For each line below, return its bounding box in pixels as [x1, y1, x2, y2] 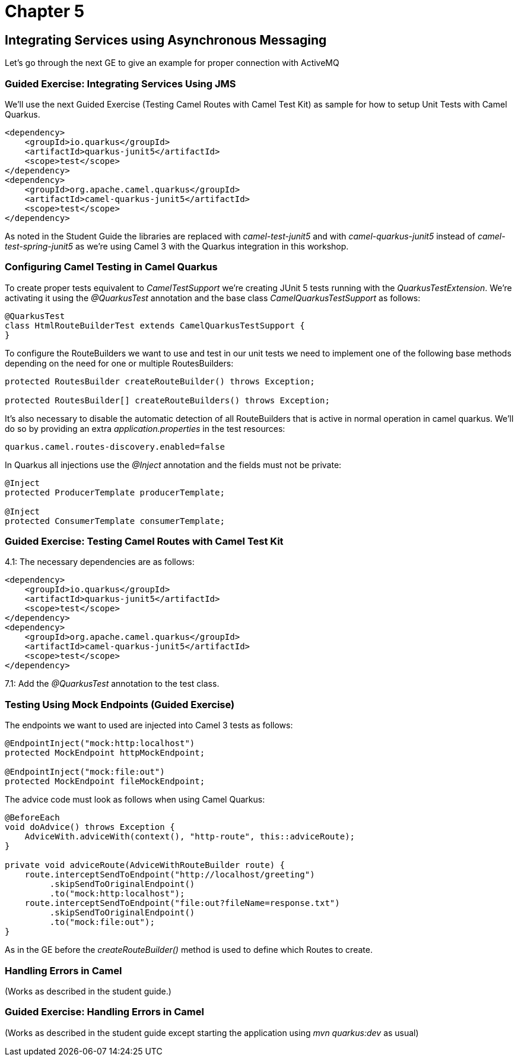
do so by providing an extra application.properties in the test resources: [5, 423, 285, 434]
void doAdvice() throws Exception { [5, 822, 175, 832]
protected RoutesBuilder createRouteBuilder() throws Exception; [5, 376, 315, 386]
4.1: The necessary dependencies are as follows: [5, 557, 195, 567]
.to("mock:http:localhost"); [49, 889, 185, 899]
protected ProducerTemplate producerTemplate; [5, 487, 225, 497]
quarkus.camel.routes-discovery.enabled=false [5, 441, 225, 451]
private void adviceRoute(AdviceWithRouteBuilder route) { [5, 860, 285, 870]
